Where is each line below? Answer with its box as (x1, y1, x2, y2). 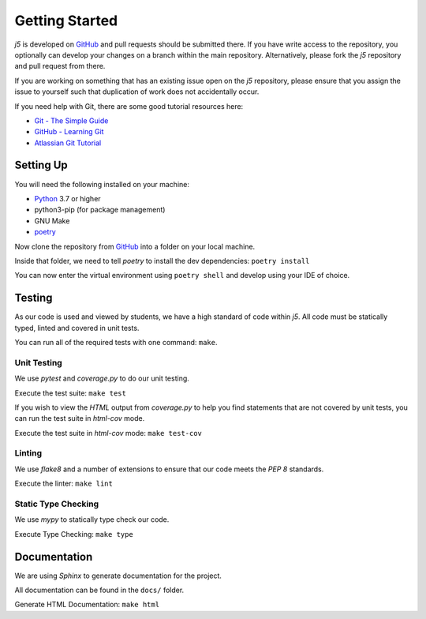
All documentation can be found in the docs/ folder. (14, 585, 185, 595)
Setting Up (14, 159, 69, 172)
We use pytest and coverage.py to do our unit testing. (14, 373, 189, 383)
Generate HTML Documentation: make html (14, 600, 160, 610)
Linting (14, 448, 43, 459)
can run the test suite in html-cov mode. (14, 414, 145, 423)
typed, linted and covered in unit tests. (14, 323, 140, 332)
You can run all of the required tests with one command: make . (14, 338, 218, 347)
